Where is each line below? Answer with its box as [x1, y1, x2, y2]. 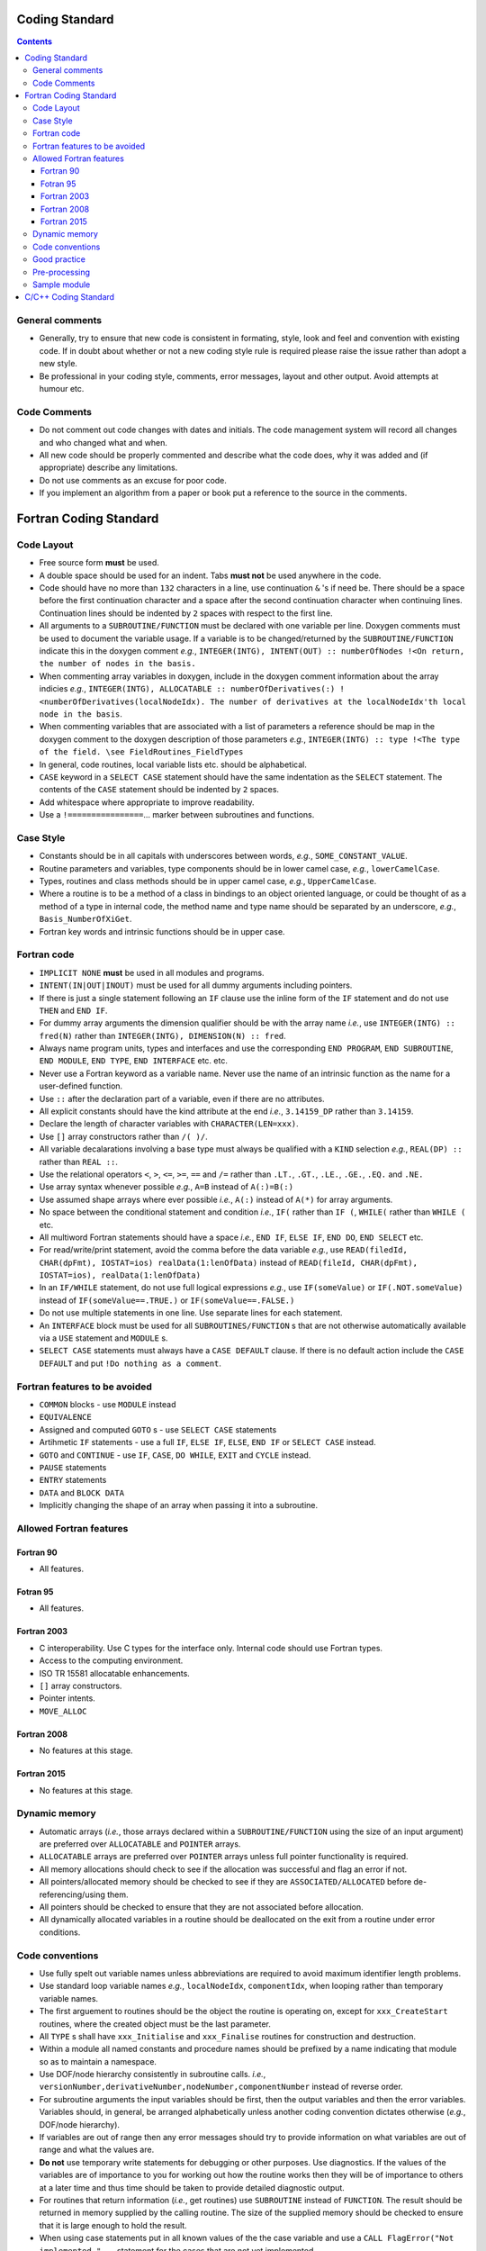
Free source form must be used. [39, 557, 159, 568]
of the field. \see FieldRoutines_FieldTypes [39, 747, 244, 757]
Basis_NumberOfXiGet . [39, 914, 132, 925]
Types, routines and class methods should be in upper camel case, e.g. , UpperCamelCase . [39, 876, 377, 887]
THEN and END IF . [39, 1005, 108, 1016]
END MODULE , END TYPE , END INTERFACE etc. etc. [39, 1055, 229, 1066]
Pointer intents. [39, 1693, 96, 1704]
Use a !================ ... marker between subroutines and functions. [39, 809, 315, 820]
